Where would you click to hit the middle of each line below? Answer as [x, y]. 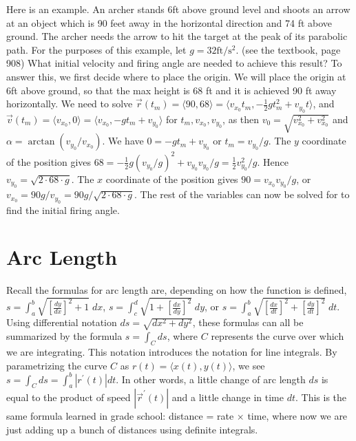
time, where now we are [297, 416]
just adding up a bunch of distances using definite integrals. [132, 430]
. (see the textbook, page [288, 49]
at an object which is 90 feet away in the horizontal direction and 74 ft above [169, 22]
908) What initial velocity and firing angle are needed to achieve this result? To [174, 63]
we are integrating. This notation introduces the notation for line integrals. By [172, 352]
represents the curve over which [278, 336]
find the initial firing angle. [63, 209]
